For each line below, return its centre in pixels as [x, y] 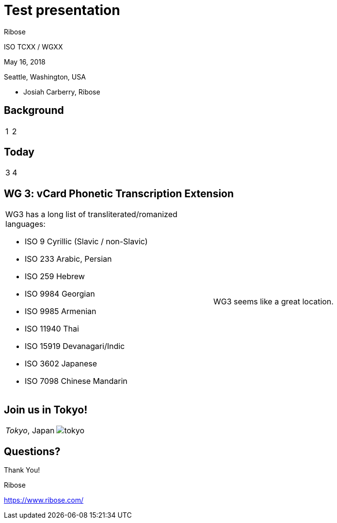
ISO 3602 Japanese [61, 364]
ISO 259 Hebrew [55, 277]
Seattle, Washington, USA [45, 77]
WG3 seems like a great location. [273, 302]
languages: [25, 224]
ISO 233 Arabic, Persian [68, 259]
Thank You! [22, 470]
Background [34, 111]
